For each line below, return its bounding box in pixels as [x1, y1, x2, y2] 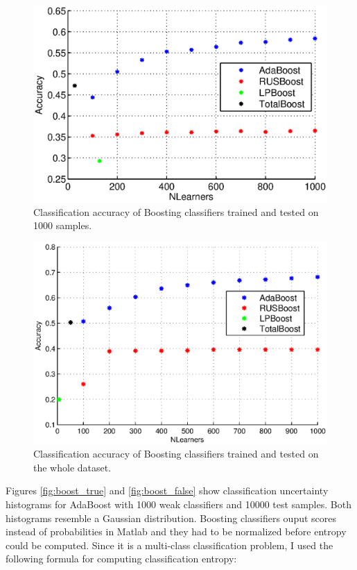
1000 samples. [33, 218, 92, 233]
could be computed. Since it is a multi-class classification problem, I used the [6, 537, 333, 552]
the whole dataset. [33, 460, 112, 474]
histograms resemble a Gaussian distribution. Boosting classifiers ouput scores [6, 510, 337, 525]
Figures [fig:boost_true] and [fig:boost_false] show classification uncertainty [6, 483, 329, 498]
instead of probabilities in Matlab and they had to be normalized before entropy [6, 524, 347, 539]
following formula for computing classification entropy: [6, 551, 237, 566]
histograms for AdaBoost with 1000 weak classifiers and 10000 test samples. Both [6, 497, 351, 512]
